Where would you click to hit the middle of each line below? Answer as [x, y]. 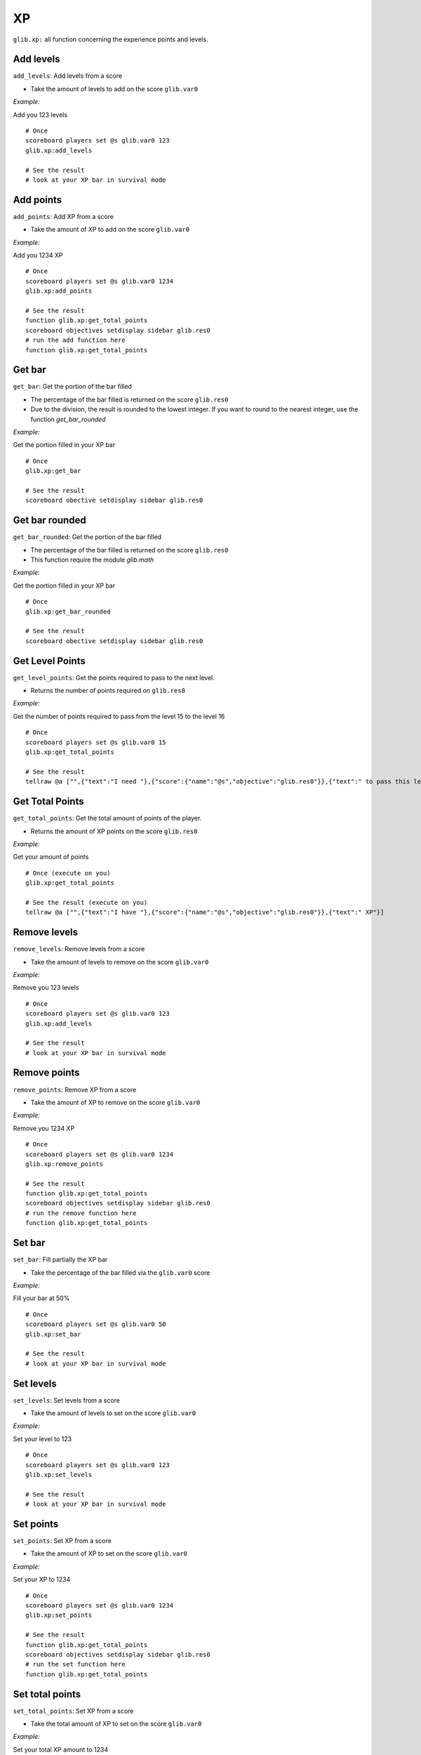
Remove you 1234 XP [44, 1128]
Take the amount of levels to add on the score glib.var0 [114, 88]
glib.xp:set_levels [59, 1475]
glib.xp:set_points [59, 1615]
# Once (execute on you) [68, 873]
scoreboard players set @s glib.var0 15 [96, 742]
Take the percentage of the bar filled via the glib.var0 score [120, 1272]
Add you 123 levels [40, 114]
